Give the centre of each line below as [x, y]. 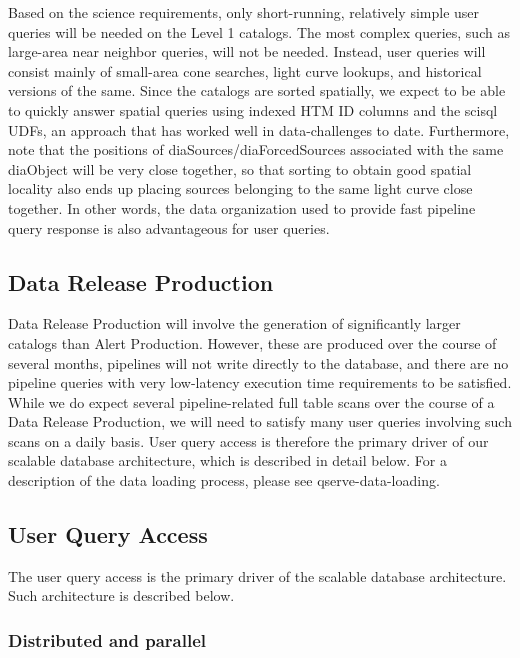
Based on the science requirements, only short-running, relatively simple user [244, 12]
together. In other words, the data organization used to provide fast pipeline [242, 207]
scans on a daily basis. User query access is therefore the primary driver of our [248, 440]
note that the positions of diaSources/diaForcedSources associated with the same [256, 149]
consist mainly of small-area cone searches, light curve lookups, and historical [245, 70]
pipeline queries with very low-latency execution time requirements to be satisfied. [260, 382]
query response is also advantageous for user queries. [169, 227]
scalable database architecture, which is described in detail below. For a [227, 460]
